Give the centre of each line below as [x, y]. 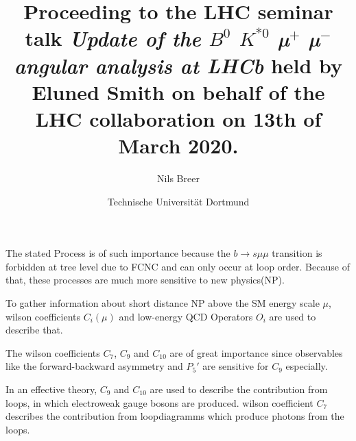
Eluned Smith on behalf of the [178, 91]
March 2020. [178, 146]
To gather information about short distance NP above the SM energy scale [163, 303]
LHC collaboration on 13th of [178, 118]
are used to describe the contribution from [239, 389]
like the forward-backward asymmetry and [94, 366]
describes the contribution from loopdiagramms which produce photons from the [175, 416]
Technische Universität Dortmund [178, 201]
